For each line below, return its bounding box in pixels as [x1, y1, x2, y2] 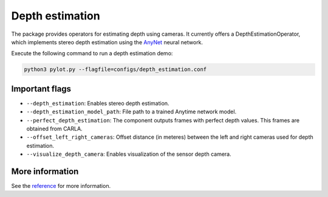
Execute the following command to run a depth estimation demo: [11, 50, 173, 57]
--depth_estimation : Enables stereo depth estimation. [26, 99, 169, 107]
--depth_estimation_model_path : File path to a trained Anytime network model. [26, 108, 237, 115]
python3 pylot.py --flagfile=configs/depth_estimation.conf [24, 66, 207, 73]
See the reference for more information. [11, 182, 111, 190]
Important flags [11, 84, 72, 94]
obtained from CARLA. [26, 125, 83, 132]
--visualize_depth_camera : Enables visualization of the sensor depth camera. [26, 150, 231, 158]
